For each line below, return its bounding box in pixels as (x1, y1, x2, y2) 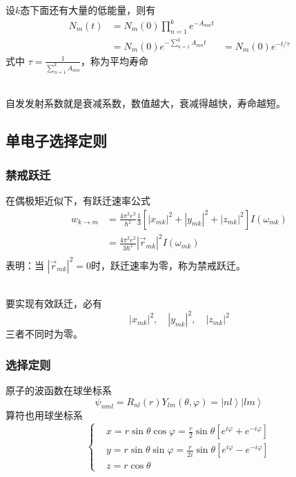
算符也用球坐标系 (6, 408, 83, 422)
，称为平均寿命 (80, 53, 148, 68)
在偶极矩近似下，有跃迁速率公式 (6, 193, 150, 207)
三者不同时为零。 (6, 327, 83, 341)
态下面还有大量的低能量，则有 (20, 2, 156, 17)
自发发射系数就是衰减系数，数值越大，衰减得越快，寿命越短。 (6, 96, 286, 110)
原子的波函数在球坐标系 (6, 383, 112, 398)
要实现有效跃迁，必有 (6, 296, 102, 311)
